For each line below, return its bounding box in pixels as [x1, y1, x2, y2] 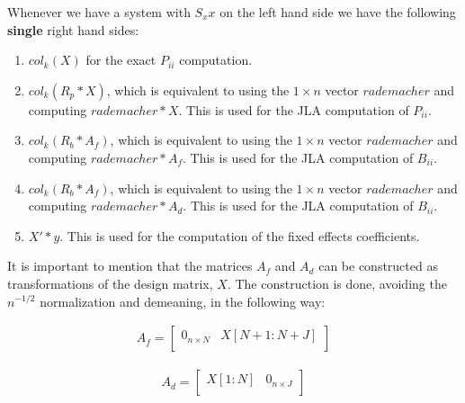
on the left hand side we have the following [219, 3, 456, 21]
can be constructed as [318, 256, 438, 275]
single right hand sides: [7, 20, 139, 39]
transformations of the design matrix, [7, 273, 213, 292]
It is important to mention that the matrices [7, 256, 253, 275]
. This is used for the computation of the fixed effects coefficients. [59, 226, 420, 245]
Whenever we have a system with [7, 3, 191, 21]
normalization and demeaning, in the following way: [40, 291, 326, 310]
